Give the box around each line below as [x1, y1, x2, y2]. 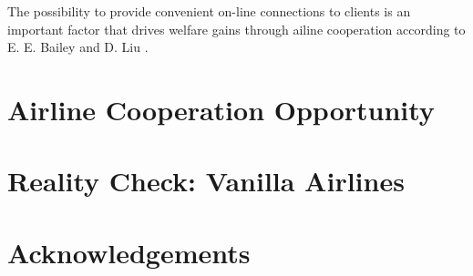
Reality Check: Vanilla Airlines [7, 162, 405, 199]
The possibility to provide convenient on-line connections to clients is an [7, 2, 411, 20]
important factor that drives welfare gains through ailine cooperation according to [7, 19, 466, 38]
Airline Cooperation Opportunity [7, 90, 435, 128]
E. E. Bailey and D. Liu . [7, 37, 149, 56]
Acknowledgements [7, 233, 251, 271]
